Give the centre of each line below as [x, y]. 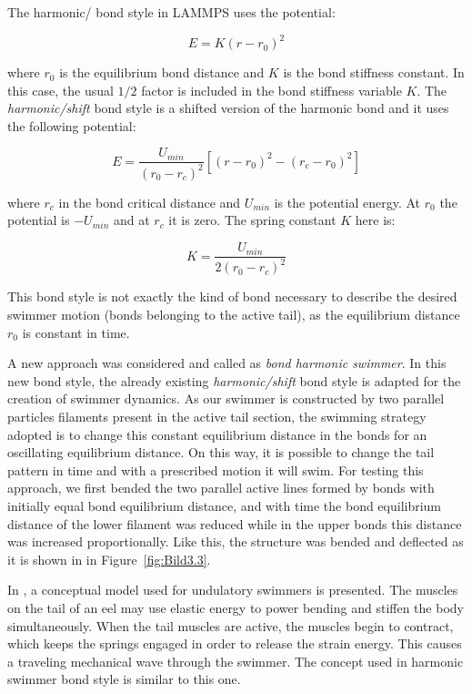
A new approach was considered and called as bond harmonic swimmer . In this [227, 363]
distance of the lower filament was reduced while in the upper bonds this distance [235, 523]
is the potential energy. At [347, 202]
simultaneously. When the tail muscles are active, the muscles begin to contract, [231, 625]
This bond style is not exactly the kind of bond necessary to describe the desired [232, 296]
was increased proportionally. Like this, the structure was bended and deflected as [236, 541]
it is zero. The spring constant [252, 220]
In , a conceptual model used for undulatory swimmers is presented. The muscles [233, 590]
